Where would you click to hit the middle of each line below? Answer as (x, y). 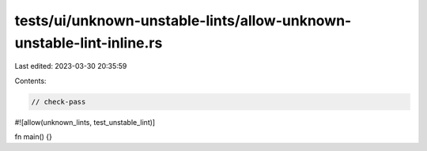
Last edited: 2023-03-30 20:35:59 (71, 66)
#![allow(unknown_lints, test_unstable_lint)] (85, 122)
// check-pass (59, 102)
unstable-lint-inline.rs (89, 43)
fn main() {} (34, 137)
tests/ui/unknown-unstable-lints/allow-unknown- (183, 21)
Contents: (30, 81)
